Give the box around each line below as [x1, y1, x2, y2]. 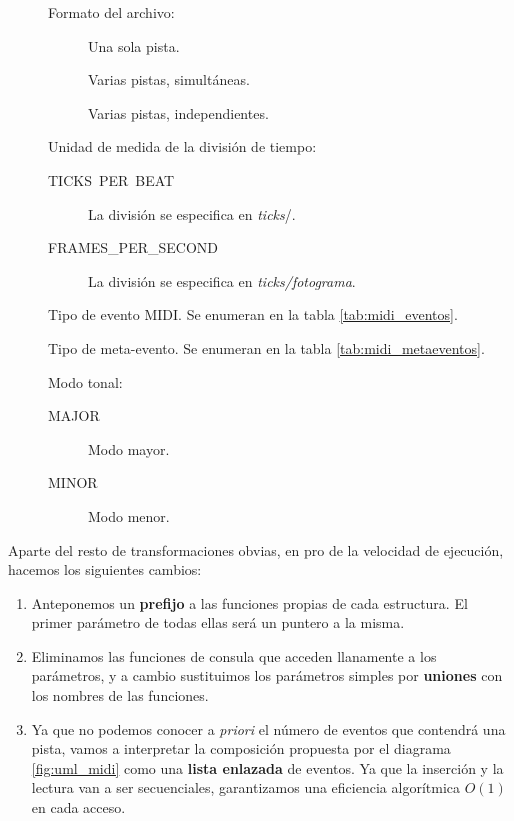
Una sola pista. [88, 35, 180, 56]
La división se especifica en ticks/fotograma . [88, 270, 356, 291]
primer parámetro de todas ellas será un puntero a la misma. [31, 612, 405, 633]
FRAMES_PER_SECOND [48, 237, 218, 258]
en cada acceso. [31, 797, 126, 818]
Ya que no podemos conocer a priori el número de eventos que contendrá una [31, 718, 506, 739]
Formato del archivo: [48, 2, 175, 22]
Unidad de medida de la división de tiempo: [48, 136, 317, 157]
